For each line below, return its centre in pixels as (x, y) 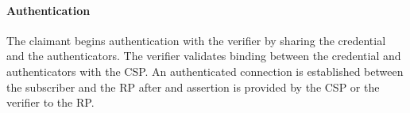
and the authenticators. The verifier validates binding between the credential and (204, 56)
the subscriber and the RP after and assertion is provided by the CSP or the (193, 87)
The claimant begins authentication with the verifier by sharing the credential (196, 40)
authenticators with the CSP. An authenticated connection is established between (205, 71)
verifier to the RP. (50, 102)
